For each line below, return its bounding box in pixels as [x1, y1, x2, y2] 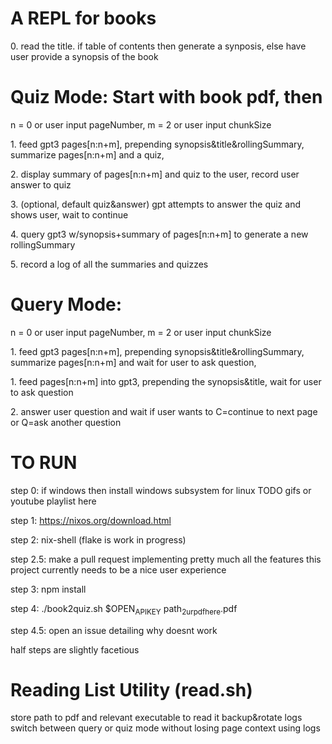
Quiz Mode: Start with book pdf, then [10, 86, 323, 109]
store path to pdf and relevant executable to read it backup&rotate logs [10, 712, 303, 724]
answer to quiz [10, 178, 72, 191]
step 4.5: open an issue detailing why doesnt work [10, 624, 218, 636]
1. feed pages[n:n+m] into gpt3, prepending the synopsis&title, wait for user [10, 375, 322, 387]
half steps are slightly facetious [10, 643, 140, 656]
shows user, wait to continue [10, 208, 129, 221]
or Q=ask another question [10, 416, 122, 428]
